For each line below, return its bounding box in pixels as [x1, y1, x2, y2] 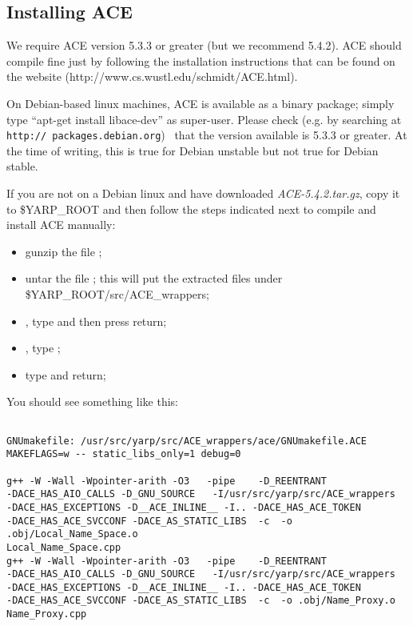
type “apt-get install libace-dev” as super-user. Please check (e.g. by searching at [6, 110, 402, 127]
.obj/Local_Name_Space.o [6, 528, 138, 540]
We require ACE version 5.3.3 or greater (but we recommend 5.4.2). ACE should [6, 37, 402, 54]
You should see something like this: [6, 393, 178, 410]
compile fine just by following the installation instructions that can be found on [6, 52, 395, 69]
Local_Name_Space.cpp [6, 541, 121, 553]
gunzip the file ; [25, 243, 102, 259]
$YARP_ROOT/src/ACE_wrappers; [25, 285, 209, 302]
